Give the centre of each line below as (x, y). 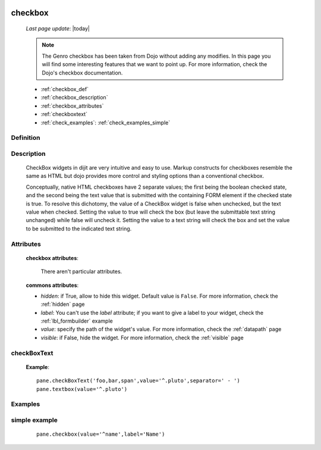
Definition (26, 138)
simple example (34, 420)
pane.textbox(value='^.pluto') (82, 389)
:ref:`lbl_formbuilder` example (77, 321)
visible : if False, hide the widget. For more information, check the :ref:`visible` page (142, 337)
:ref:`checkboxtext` (64, 114)
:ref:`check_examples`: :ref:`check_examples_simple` (106, 123)
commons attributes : (52, 285)
